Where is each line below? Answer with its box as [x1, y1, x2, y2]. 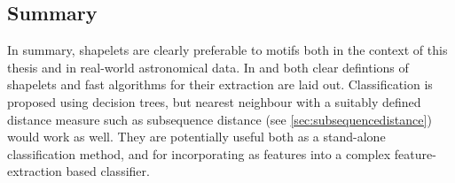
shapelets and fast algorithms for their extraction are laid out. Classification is [7, 75, 433, 94]
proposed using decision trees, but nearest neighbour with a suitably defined [7, 92, 421, 111]
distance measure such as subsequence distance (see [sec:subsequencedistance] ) [7, 110, 432, 128]
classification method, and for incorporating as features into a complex [7, 144, 391, 163]
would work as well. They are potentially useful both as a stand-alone [7, 127, 386, 146]
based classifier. [66, 162, 150, 180]
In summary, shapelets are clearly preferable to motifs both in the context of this [7, 41, 448, 59]
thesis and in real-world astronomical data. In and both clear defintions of [7, 57, 409, 76]
